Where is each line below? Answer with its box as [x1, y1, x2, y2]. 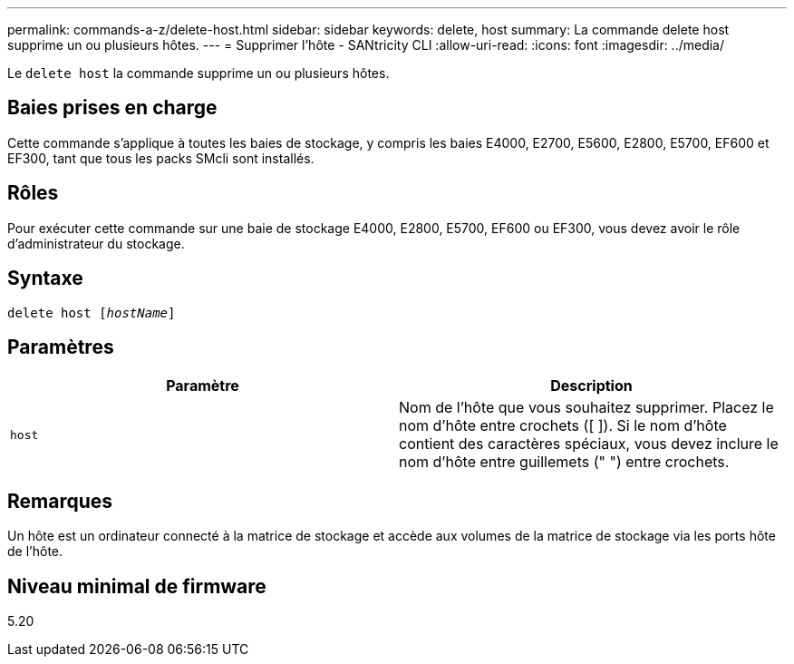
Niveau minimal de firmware [7, 574, 266, 598]
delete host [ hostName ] [7, 305, 176, 320]
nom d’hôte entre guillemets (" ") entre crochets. [399, 453, 730, 472]
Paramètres [7, 335, 114, 358]
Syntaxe [7, 267, 83, 290]
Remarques [7, 489, 113, 513]
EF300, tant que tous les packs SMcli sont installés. [7, 150, 315, 166]
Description [550, 376, 633, 395]
